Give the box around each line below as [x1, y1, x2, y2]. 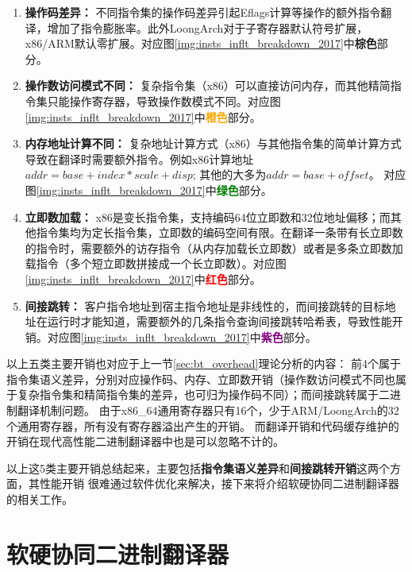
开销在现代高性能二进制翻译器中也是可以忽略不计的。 [6, 433, 284, 450]
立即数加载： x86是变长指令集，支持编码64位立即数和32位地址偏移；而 [25, 208, 391, 225]
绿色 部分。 [216, 181, 272, 198]
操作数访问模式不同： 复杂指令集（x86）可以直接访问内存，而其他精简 [25, 77, 391, 94]
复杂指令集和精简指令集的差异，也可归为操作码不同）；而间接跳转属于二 [17, 386, 390, 403]
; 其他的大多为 [192, 166, 267, 183]
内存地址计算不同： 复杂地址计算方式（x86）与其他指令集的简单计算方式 [25, 135, 402, 152]
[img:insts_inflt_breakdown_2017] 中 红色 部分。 [25, 270, 261, 287]
